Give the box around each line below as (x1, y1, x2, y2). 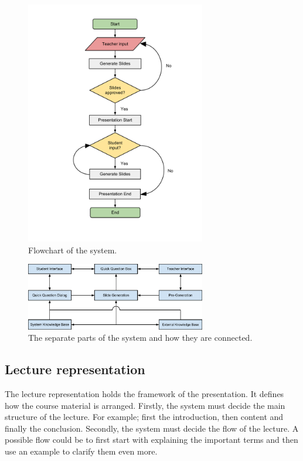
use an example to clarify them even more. (5, 445, 158, 457)
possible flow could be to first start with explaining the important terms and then (5, 433, 298, 446)
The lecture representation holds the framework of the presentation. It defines (5, 388, 284, 400)
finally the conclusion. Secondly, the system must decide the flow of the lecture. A (5, 422, 299, 434)
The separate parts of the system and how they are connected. (28, 331, 253, 344)
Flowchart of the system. (28, 243, 117, 256)
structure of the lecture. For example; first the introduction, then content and (5, 411, 284, 423)
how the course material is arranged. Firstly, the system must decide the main (5, 399, 285, 411)
